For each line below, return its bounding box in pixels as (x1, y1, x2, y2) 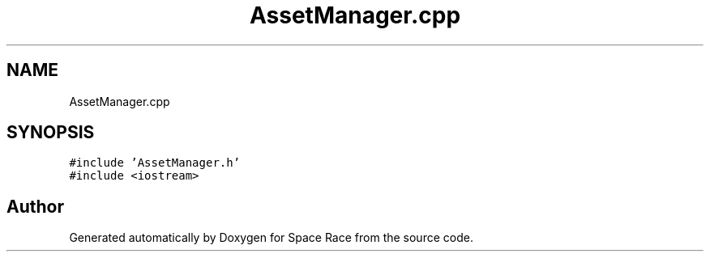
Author (6, 196, 64, 217)
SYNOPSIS (6, 122, 95, 143)
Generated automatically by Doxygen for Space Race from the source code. (69, 231, 473, 245)
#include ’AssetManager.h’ (69, 156, 241, 170)
